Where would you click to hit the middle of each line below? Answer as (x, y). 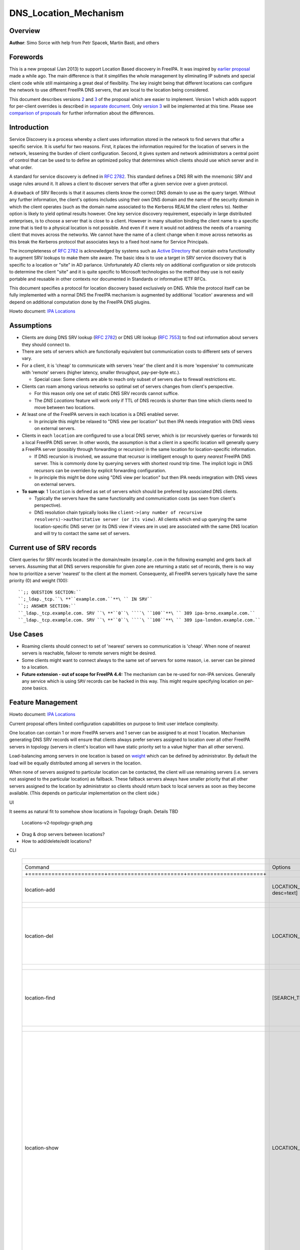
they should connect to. (46, 344)
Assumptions (30, 326)
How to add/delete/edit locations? (57, 841)
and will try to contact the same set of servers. (82, 533)
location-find (40, 997)
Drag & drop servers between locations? (63, 834)
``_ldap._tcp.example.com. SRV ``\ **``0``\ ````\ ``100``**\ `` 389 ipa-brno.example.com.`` (137, 613)
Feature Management (43, 702)
